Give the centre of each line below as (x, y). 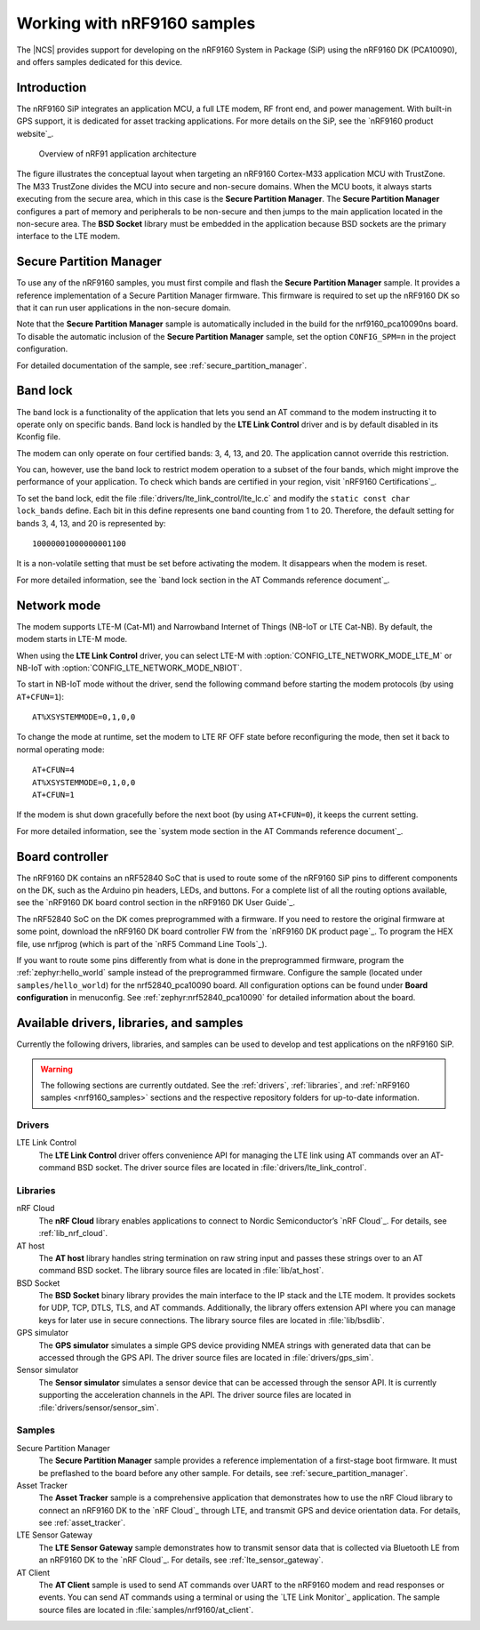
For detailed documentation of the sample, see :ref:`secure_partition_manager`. (161, 365)
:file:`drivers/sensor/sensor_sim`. (99, 1407)
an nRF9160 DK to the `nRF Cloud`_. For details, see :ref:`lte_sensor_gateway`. (181, 1560)
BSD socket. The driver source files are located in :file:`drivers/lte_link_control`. (222, 1168)
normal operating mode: (61, 749)
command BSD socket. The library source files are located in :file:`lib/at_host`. (181, 1271)
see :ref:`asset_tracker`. (82, 1523)
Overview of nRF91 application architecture (118, 154)
